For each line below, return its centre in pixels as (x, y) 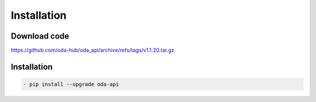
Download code (40, 36)
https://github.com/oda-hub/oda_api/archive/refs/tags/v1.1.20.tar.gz (93, 50)
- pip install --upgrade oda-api (71, 84)
